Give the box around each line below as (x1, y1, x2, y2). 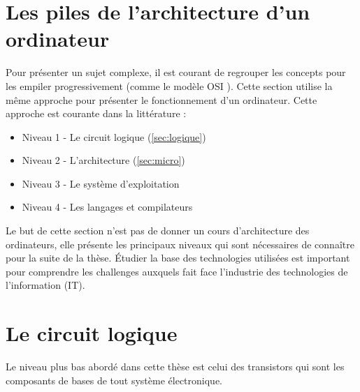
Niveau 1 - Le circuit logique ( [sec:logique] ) (22, 129, 206, 144)
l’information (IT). (6, 278, 85, 292)
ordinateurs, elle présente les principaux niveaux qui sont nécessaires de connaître (6, 236, 354, 251)
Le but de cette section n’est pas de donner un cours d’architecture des (6, 223, 310, 238)
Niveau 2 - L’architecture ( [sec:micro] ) (22, 153, 185, 167)
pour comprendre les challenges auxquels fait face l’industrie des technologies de (6, 264, 348, 278)
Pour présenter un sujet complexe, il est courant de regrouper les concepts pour (6, 65, 346, 80)
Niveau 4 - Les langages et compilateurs (22, 199, 193, 214)
